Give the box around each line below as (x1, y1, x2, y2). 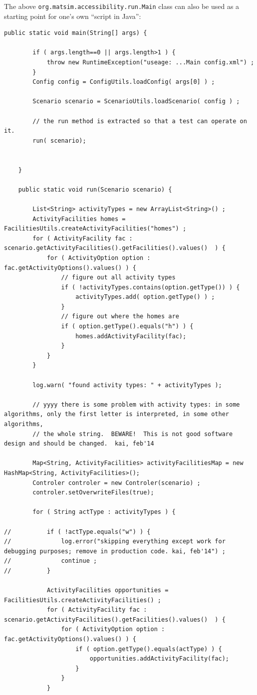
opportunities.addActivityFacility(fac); (89, 655, 230, 663)
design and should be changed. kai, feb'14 (4, 440, 154, 448)
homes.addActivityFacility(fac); (75, 332, 187, 340)
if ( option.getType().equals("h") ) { (61, 323, 194, 330)
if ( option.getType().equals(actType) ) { (75, 645, 222, 653)
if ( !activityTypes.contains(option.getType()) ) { (61, 283, 240, 291)
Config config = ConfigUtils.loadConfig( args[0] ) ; (32, 78, 215, 86)
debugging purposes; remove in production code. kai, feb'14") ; (4, 547, 226, 555)
